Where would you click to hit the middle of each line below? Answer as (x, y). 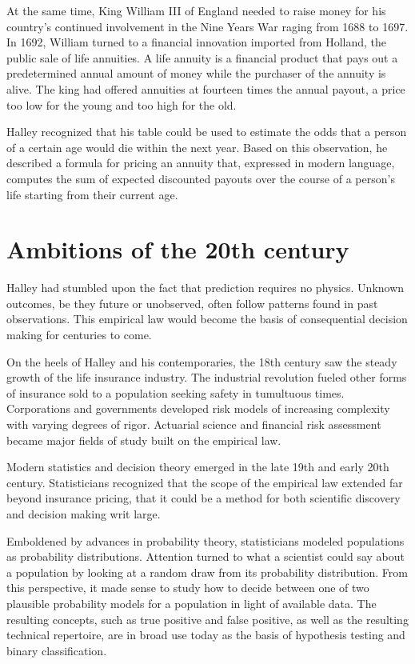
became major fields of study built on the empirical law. (144, 440)
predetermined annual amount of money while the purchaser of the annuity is (196, 73)
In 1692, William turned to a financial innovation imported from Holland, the (197, 42)
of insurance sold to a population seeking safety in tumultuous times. (176, 392)
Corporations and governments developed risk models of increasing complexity (198, 408)
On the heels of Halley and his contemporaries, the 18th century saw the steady (202, 361)
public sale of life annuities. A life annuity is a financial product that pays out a (202, 57)
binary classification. (57, 650)
